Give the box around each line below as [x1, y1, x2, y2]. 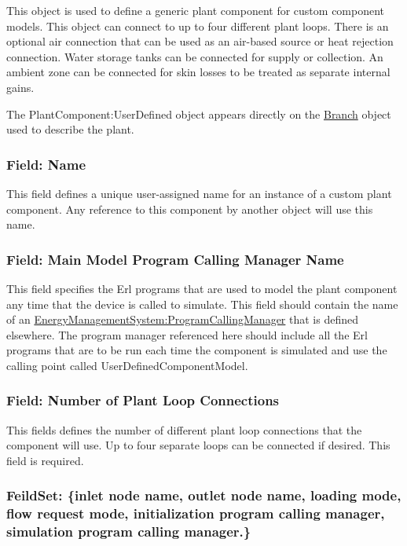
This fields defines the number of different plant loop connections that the [6, 421, 362, 438]
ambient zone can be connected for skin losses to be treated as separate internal [6, 64, 390, 80]
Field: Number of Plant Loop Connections [6, 390, 280, 410]
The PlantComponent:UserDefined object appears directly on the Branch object [6, 105, 391, 122]
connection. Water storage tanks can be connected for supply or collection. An [6, 48, 383, 64]
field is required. [6, 452, 84, 468]
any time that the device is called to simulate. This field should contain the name [6, 295, 398, 312]
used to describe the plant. [6, 121, 134, 137]
